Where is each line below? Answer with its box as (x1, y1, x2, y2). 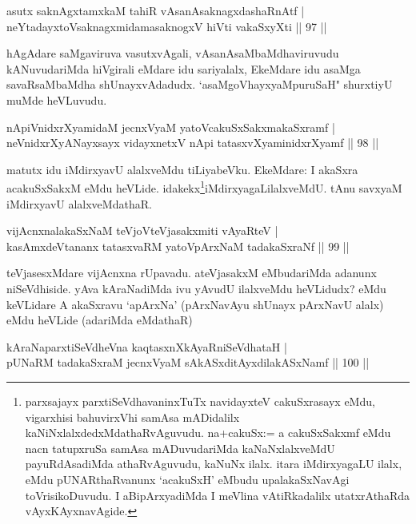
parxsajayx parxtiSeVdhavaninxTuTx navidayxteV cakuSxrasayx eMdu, (25, 392, 375, 409)
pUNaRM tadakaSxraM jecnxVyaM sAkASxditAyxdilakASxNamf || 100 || (6, 354, 370, 371)
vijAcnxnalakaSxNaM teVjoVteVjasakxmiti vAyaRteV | (6, 222, 278, 239)
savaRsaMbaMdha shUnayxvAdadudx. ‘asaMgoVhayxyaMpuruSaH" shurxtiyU (6, 76, 393, 93)
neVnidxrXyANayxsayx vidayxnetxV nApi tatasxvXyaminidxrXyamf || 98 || (6, 134, 379, 151)
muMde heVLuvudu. (6, 91, 107, 108)
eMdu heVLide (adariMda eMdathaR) (6, 312, 193, 328)
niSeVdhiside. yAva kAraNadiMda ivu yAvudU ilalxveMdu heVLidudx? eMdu (6, 280, 386, 296)
